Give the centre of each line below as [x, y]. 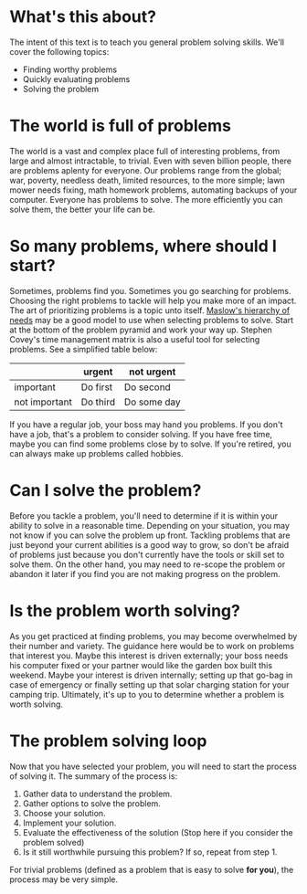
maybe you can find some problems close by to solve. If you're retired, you [150, 444]
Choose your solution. [64, 813]
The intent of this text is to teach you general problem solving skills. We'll [147, 42]
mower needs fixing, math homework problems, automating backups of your [153, 190]
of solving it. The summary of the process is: [94, 776]
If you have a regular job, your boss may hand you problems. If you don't [146, 424]
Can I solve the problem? [106, 490]
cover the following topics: [59, 51]
